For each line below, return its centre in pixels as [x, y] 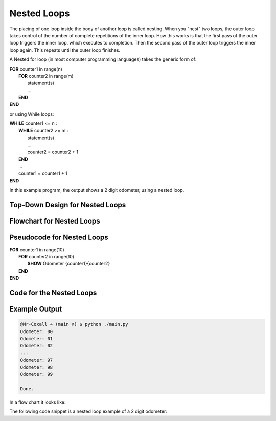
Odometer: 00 [37, 331]
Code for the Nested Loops [53, 293]
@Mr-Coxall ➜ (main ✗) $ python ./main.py [74, 324]
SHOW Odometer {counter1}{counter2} [69, 264]
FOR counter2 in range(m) [46, 76]
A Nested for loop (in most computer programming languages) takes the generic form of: [103, 59]
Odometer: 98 [37, 367]
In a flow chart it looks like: [38, 402]
